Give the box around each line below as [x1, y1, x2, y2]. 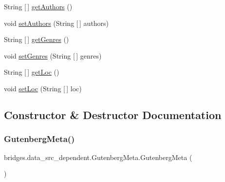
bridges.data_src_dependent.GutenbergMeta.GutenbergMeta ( [4, 152, 192, 162]
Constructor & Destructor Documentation [4, 107, 222, 122]
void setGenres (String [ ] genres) [4, 50, 102, 61]
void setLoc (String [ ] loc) [4, 83, 82, 93]
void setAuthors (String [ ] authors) [4, 18, 109, 28]
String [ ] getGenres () [4, 34, 69, 44]
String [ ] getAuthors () [4, 1, 73, 11]
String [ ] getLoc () [4, 67, 59, 77]
